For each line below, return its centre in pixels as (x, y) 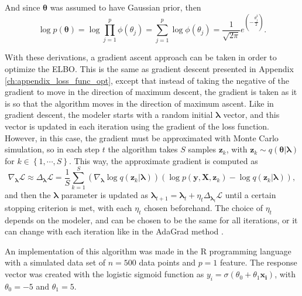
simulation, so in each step (52, 149)
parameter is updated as (104, 195)
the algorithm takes (143, 149)
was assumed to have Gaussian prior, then (126, 7)
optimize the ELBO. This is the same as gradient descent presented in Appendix (149, 69)
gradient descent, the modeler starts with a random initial (109, 115)
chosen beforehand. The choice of (203, 207)
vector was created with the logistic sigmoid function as (104, 274)
